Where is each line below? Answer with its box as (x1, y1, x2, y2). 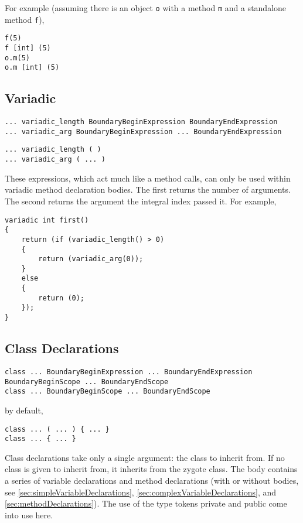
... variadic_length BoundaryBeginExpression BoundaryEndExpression (5, 118, 278, 127)
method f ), (5, 13, 45, 25)
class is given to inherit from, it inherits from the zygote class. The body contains (5, 463, 298, 475)
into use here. (5, 508, 53, 521)
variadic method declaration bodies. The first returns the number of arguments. (5, 183, 291, 196)
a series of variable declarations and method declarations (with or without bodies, (5, 474, 299, 487)
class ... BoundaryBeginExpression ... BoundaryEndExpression (5, 367, 253, 376)
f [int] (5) (5, 43, 51, 52)
